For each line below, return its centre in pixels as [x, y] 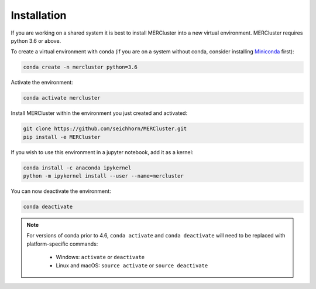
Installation [39, 15]
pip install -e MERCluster [62, 137]
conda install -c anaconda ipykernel [77, 168]
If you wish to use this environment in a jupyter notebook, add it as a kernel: [102, 152]
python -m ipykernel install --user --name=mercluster [103, 176]
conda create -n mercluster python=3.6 [80, 67]
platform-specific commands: [62, 244]
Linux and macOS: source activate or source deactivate [132, 265]
